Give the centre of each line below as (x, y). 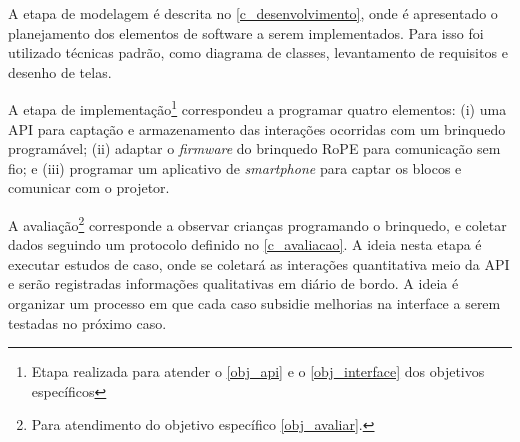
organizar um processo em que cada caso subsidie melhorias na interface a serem (254, 303)
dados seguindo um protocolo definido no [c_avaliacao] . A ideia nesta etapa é (245, 244)
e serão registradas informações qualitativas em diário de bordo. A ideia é (233, 283)
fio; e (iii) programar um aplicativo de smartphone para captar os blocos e (235, 167)
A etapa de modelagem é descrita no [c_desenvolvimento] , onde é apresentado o (253, 13)
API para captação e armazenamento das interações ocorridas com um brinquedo (257, 128)
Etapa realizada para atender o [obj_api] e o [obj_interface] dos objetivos (258, 371)
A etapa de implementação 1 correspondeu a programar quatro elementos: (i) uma (257, 108)
